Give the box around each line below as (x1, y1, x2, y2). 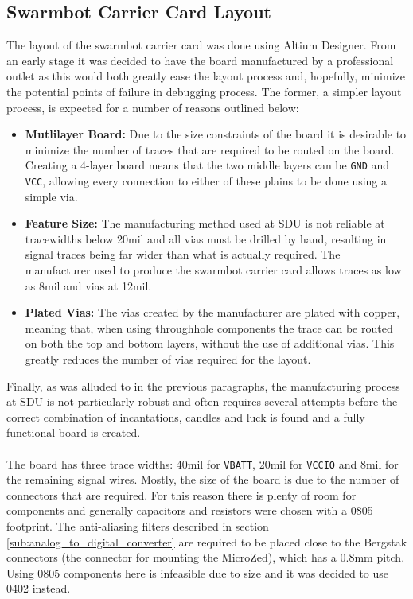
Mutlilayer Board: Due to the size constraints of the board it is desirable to (25, 126, 407, 142)
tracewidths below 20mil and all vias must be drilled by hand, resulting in (25, 230, 387, 247)
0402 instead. (6, 580, 71, 597)
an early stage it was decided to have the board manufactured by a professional (6, 52, 394, 68)
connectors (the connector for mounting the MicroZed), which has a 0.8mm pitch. (6, 549, 405, 566)
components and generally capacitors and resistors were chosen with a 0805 (6, 502, 373, 519)
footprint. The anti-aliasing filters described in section (6, 518, 269, 535)
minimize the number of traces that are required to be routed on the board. (25, 141, 395, 158)
